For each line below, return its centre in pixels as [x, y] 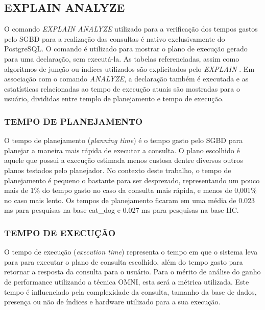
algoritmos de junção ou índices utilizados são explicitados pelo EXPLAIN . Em [129, 68]
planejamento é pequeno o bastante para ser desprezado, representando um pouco [132, 180]
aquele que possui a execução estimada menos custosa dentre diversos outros [124, 160]
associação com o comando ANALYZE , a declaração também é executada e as [126, 79]
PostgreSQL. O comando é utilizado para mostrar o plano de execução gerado [126, 49]
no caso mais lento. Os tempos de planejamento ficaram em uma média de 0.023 [130, 200]
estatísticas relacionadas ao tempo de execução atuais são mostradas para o [122, 88]
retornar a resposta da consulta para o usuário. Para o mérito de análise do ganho [132, 272]
